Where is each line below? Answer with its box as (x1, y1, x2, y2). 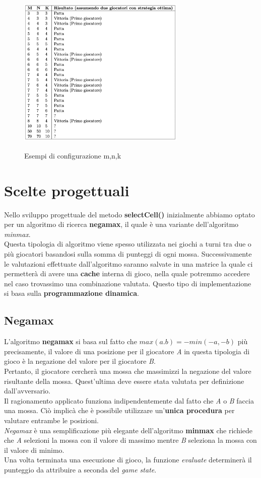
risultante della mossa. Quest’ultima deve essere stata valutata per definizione (4, 375, 244, 386)
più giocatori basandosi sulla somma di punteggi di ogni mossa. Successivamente (4, 249, 252, 259)
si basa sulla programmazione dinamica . (4, 288, 139, 298)
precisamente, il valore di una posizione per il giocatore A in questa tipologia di (4, 346, 250, 356)
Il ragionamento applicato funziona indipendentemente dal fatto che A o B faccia (4, 395, 254, 406)
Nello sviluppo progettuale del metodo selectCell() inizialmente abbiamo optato (4, 209, 255, 219)
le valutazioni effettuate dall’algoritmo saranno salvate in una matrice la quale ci (4, 258, 253, 269)
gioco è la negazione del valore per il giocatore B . (4, 356, 156, 366)
